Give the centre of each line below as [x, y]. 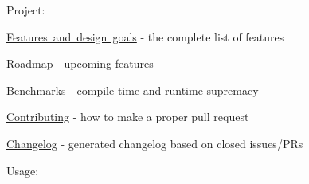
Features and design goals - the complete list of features [145, 36]
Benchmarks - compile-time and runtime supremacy [133, 90]
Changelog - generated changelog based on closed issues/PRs [155, 143]
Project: [26, 10]
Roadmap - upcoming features [80, 63]
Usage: [23, 170]
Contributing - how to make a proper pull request [128, 117]
